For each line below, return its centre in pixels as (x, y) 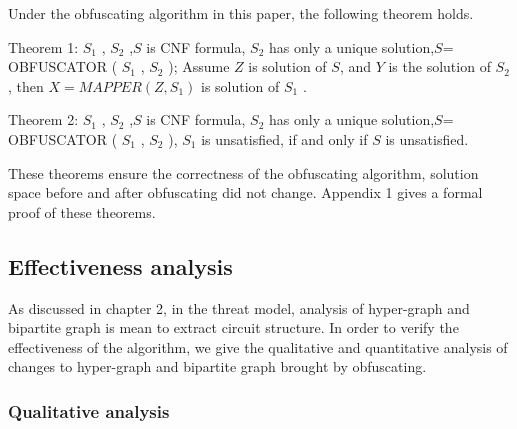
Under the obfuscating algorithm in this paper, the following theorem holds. (241, 13)
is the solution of (439, 66)
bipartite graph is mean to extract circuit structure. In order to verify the (233, 327)
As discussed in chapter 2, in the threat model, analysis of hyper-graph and (239, 307)
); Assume (199, 66)
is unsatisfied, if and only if (284, 138)
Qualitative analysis (89, 410)
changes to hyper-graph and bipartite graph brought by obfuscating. (217, 366)
